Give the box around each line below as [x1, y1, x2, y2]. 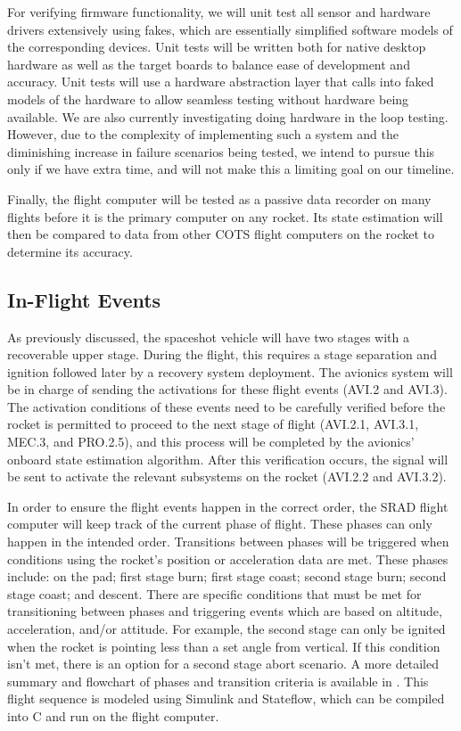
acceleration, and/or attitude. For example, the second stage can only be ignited [7, 620, 446, 638]
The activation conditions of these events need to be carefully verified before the [7, 397, 446, 415]
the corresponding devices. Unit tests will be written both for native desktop [7, 37, 426, 56]
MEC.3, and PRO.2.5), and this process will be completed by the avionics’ [7, 432, 415, 451]
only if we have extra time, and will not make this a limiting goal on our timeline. [7, 160, 455, 178]
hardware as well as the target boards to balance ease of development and [7, 54, 410, 73]
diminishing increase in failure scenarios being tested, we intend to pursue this [7, 142, 435, 160]
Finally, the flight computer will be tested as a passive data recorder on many [7, 189, 432, 208]
